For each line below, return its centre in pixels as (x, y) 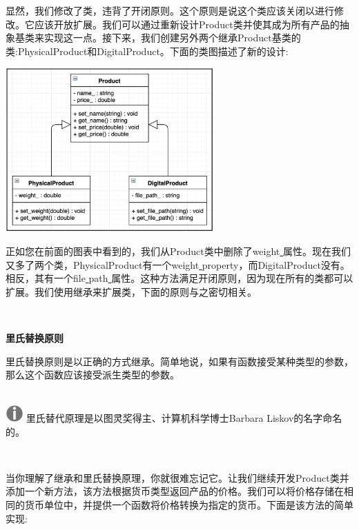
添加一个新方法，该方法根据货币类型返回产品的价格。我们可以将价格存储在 (175, 491)
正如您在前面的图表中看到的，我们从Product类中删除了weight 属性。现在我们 (178, 251)
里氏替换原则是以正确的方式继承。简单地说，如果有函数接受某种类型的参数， (179, 361)
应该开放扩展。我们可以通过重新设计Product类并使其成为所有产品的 (187, 24)
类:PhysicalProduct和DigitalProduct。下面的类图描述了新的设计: (147, 51)
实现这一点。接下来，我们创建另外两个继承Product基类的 (172, 38)
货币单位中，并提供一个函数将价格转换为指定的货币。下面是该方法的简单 (189, 505)
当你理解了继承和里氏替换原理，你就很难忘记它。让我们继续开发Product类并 (177, 477)
